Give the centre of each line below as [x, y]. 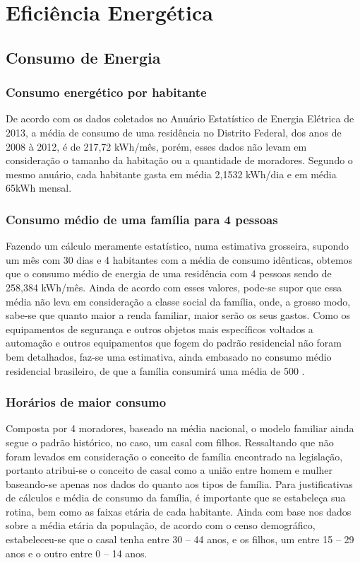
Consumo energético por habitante [106, 92]
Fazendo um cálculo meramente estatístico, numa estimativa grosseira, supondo [178, 246]
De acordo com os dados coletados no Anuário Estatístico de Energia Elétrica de [180, 118]
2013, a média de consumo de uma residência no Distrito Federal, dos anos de [174, 132]
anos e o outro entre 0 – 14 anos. [77, 553]
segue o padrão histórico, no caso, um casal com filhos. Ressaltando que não [170, 442]
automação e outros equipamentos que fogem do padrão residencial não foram [174, 343]
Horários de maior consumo [86, 402]
